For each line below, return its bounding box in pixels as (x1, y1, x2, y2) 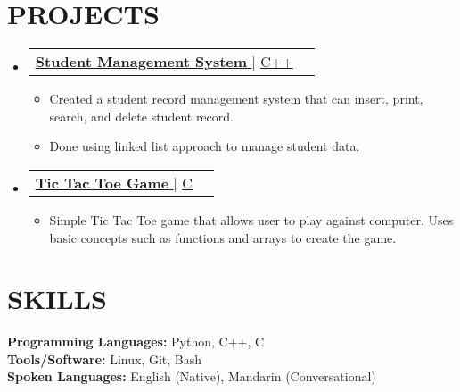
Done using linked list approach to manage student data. (49, 137, 360, 155)
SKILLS (7, 280, 107, 317)
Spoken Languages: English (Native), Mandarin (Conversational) (7, 367, 376, 386)
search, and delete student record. (49, 106, 234, 125)
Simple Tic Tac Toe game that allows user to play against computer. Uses (49, 210, 454, 229)
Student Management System (35, 51, 248, 72)
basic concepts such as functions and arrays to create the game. (49, 228, 397, 246)
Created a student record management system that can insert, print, (49, 89, 423, 108)
